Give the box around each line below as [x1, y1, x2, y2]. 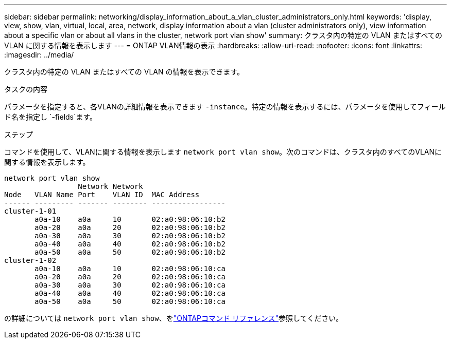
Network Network [78, 182, 143, 190]
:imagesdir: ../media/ [4, 50, 74, 59]
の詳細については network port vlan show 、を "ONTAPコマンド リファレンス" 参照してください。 [4, 314, 343, 322]
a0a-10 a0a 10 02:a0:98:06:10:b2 [34, 215, 225, 223]
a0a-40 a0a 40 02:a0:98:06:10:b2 [34, 240, 225, 248]
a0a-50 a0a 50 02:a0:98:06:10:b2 [34, 248, 225, 256]
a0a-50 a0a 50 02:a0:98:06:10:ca [34, 297, 225, 306]
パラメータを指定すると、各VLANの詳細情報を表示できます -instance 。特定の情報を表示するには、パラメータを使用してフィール [4, 102, 446, 111]
